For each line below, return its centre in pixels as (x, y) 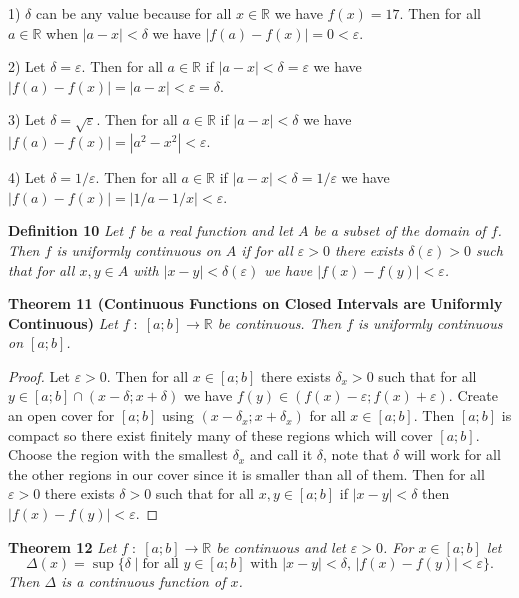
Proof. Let (39, 375)
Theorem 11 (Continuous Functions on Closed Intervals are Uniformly (255, 303)
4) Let (27, 177)
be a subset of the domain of (399, 230)
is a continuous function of (143, 581)
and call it (281, 454)
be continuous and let (281, 546)
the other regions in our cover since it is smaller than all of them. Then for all (246, 473)
